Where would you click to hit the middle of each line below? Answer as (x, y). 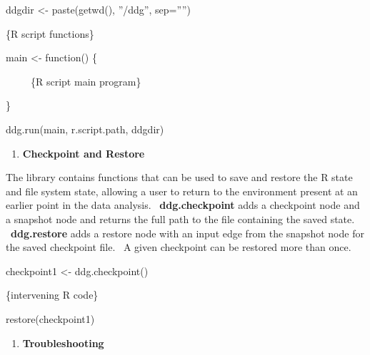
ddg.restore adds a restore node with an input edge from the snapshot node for (187, 233)
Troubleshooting (63, 343)
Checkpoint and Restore (84, 153)
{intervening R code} (52, 295)
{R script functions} (50, 33)
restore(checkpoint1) (50, 318)
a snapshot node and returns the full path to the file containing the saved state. (180, 218)
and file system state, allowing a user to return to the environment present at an (182, 191)
